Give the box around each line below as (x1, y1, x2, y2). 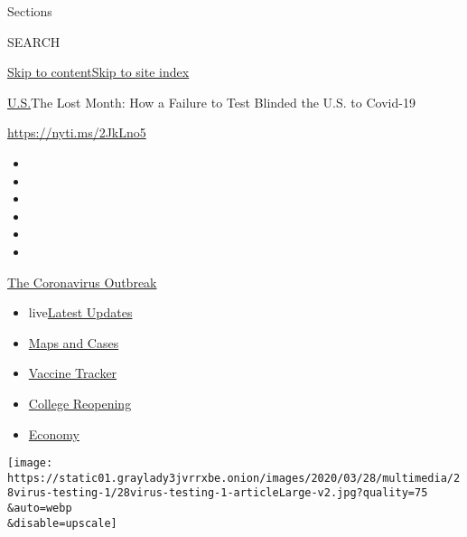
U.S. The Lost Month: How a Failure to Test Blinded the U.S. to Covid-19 (7, 92, 416, 111)
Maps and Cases (28, 333, 119, 352)
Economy (28, 424, 79, 443)
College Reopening (28, 393, 132, 412)
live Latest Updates (28, 303, 133, 322)
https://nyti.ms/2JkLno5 (7, 123, 146, 142)
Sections (7, 2, 52, 20)
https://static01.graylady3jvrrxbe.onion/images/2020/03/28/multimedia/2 (7, 471, 461, 485)
